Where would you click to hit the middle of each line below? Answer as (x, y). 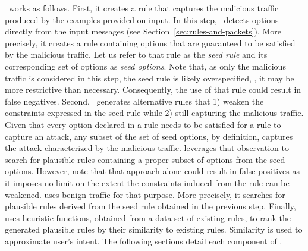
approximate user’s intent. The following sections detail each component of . (144, 241)
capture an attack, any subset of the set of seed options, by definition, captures (149, 136)
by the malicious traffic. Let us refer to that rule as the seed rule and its (136, 54)
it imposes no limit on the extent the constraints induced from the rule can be (147, 182)
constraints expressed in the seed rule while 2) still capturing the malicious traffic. (154, 113)
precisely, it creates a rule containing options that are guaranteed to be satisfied (150, 43)
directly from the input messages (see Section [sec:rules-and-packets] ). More (143, 31)
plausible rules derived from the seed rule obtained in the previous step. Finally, (150, 206)
